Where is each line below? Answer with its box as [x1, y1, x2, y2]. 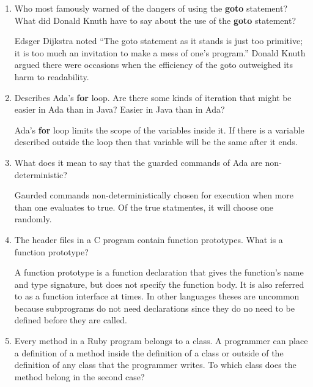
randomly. [14, 212, 52, 225]
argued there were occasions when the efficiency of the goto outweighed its [14, 58, 293, 71]
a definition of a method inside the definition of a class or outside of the [14, 346, 284, 359]
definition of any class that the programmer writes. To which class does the [14, 358, 296, 371]
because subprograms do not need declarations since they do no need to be [14, 301, 295, 314]
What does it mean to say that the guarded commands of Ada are [14, 156, 262, 168]
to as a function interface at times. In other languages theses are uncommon [14, 290, 300, 302]
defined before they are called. [14, 314, 127, 326]
